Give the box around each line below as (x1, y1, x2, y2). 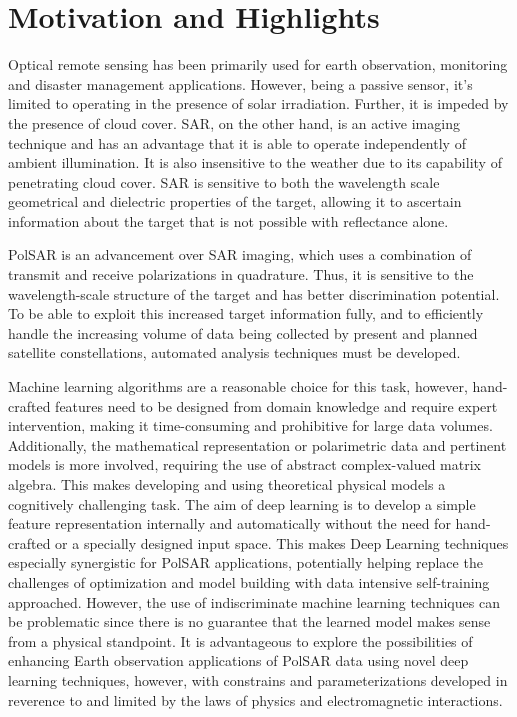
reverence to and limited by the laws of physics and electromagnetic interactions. (8, 689, 503, 710)
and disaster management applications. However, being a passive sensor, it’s (8, 73, 473, 94)
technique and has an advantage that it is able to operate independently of (8, 132, 466, 153)
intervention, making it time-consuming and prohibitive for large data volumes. (8, 415, 493, 436)
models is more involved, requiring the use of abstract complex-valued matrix (8, 454, 481, 475)
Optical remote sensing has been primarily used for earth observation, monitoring (8, 54, 508, 75)
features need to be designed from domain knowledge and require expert (55, 395, 498, 416)
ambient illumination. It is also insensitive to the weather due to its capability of (8, 152, 502, 173)
